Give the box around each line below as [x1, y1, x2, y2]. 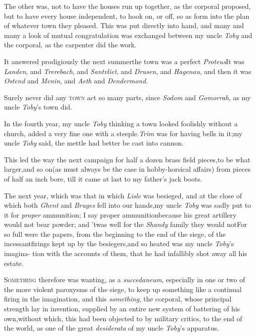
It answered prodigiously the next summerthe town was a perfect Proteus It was [4, 56, 245, 66]
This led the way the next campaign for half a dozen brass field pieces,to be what [4, 154, 251, 164]
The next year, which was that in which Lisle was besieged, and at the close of [4, 190, 242, 200]
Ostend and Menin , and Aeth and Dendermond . [4, 75, 148, 86]
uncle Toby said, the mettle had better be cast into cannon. [4, 138, 184, 148]
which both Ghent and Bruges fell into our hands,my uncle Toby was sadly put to [4, 200, 251, 210]
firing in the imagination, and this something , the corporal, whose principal [4, 294, 232, 304]
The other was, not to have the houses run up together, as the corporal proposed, [4, 1, 251, 11]
